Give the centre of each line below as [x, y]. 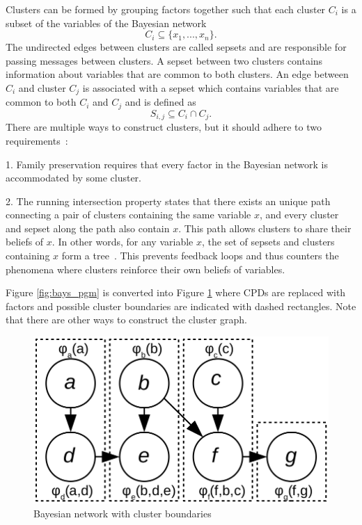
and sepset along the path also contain [88, 228]
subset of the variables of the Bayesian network [106, 23]
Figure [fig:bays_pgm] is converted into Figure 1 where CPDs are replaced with [176, 292]
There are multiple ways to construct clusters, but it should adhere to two [164, 127]
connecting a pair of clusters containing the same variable [128, 215]
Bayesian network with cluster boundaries [123, 513]
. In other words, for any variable [123, 242]
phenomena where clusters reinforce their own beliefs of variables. [145, 269]
